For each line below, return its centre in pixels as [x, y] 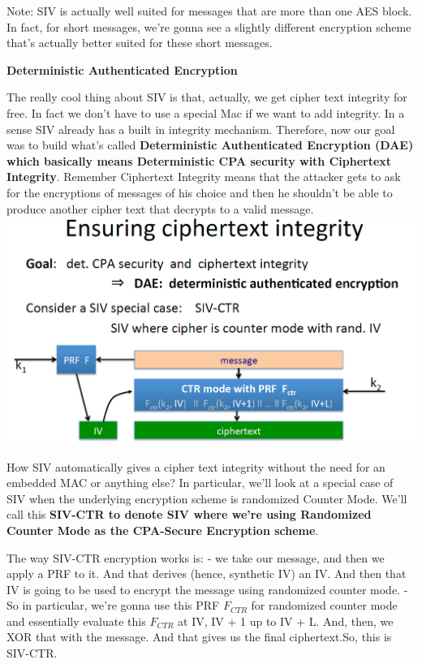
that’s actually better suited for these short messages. [140, 43]
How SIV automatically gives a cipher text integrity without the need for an [196, 466]
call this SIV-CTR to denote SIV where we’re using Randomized [189, 514]
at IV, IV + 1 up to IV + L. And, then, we [286, 621]
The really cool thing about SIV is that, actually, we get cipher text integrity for [207, 97]
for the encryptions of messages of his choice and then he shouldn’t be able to [200, 192]
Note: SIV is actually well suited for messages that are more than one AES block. [209, 11]
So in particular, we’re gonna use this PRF [113, 605]
